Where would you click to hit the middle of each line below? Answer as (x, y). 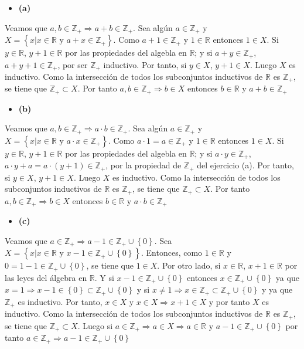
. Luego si (95, 325)
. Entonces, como (172, 253)
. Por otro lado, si (189, 265)
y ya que (277, 289)
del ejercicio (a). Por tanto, (245, 165)
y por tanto (229, 301)
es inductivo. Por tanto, (60, 301)
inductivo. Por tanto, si (145, 64)
